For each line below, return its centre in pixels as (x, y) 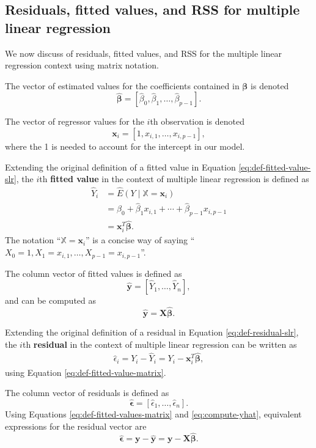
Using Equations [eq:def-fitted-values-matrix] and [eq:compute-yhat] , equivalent (153, 413)
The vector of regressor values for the (75, 121)
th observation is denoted (197, 121)
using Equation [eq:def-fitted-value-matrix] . (86, 372)
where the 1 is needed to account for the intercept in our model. (125, 146)
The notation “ (33, 240)
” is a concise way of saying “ (140, 240)
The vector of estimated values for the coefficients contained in (122, 85)
